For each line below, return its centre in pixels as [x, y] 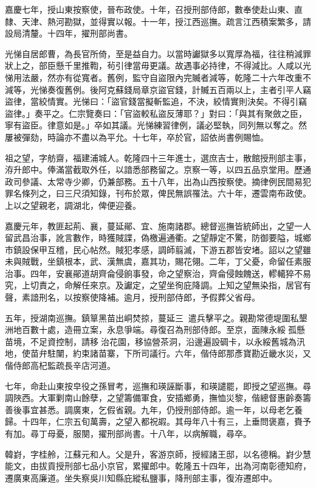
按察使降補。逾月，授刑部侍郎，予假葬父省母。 [166, 297]
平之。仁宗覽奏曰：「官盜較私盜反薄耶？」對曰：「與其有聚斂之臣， [175, 113]
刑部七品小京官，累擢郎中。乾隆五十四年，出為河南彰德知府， [187, 466]
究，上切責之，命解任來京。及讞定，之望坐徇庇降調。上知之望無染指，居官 [154, 285]
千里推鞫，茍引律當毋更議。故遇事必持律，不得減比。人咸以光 [187, 65]
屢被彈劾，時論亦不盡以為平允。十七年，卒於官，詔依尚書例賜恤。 [137, 137]
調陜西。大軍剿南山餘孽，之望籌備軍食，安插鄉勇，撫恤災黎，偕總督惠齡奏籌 [158, 398]
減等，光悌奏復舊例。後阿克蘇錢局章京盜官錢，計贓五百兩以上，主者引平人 [154, 89]
